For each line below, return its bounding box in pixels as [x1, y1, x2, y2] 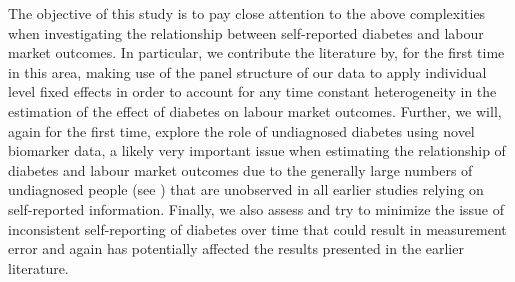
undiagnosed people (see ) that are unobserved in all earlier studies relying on [8, 179, 484, 200]
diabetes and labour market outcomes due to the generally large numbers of [8, 159, 473, 180]
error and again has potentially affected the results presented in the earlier [8, 238, 464, 259]
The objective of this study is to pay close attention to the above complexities [8, 3, 486, 23]
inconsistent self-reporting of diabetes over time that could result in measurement [8, 218, 507, 239]
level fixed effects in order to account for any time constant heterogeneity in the [8, 81, 497, 102]
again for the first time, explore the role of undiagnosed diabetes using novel [8, 120, 475, 141]
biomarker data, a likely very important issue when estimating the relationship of [8, 140, 506, 161]
